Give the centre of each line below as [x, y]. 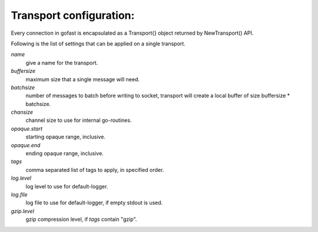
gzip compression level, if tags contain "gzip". [81, 219]
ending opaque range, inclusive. [65, 154]
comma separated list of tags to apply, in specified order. [95, 170]
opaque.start [27, 128]
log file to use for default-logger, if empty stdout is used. [94, 203]
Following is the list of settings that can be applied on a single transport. [98, 44]
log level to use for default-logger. [67, 186]
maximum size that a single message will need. [82, 79]
